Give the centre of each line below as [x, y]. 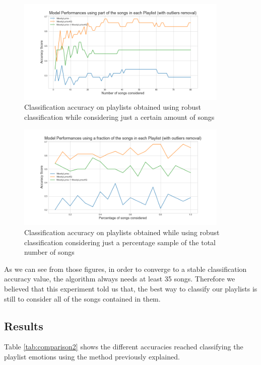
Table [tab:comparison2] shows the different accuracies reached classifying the [124, 347]
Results [24, 325]
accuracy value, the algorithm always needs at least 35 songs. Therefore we [120, 279]
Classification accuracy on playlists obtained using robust [113, 107]
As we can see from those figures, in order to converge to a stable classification [125, 269]
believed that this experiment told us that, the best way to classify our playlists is [131, 288]
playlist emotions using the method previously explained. [92, 356]
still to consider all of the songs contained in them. [82, 298]
